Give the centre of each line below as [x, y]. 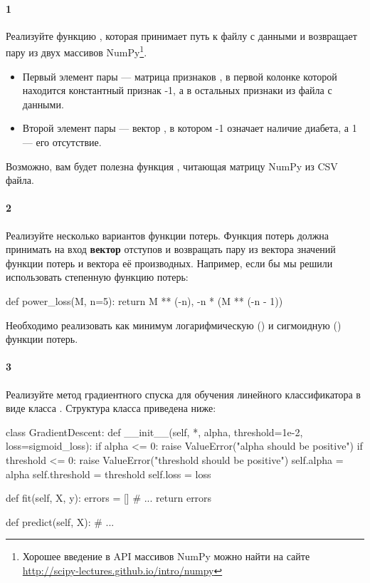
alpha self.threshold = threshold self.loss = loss [109, 474]
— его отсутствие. [62, 142]
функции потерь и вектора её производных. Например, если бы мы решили [169, 263]
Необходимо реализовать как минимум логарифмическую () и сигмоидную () [174, 325]
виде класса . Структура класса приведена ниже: [111, 408]
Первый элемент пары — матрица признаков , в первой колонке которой [180, 76]
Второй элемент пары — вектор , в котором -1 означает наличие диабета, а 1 [190, 128]
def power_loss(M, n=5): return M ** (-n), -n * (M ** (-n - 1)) [144, 300]
